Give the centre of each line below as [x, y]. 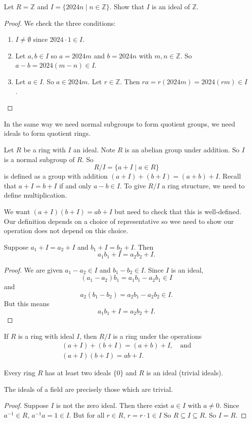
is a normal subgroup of [39, 159]
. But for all [87, 415]
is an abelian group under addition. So [182, 149]
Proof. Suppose [26, 405]
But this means [27, 303]
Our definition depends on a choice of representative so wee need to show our [119, 221]
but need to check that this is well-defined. [178, 211]
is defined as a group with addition [56, 176]
